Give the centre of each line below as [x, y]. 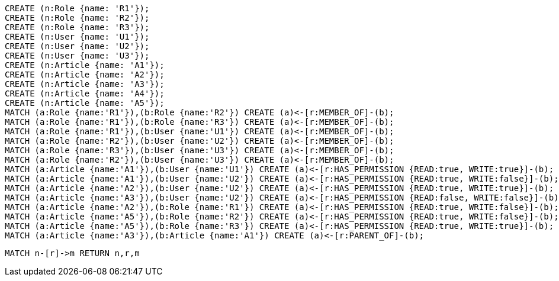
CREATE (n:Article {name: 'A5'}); [85, 103]
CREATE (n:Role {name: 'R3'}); [77, 27]
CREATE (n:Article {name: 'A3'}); [85, 84]
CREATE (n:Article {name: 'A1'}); [85, 65]
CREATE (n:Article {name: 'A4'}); [85, 93]
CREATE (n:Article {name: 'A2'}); [85, 75]
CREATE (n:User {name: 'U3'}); [77, 56]
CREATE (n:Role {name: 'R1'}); [77, 8]
